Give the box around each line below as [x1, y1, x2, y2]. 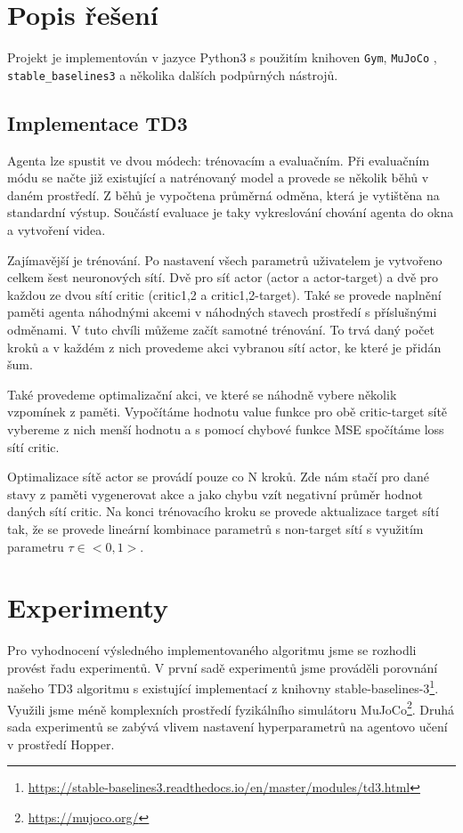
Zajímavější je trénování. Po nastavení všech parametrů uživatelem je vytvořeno [7, 250, 443, 269]
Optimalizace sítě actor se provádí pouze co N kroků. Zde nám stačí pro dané [7, 467, 430, 486]
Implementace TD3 [7, 109, 188, 136]
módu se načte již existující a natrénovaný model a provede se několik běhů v [7, 168, 429, 187]
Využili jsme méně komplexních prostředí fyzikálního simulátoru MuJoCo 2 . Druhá [7, 697, 455, 718]
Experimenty [7, 589, 169, 626]
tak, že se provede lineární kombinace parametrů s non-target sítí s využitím [7, 519, 424, 538]
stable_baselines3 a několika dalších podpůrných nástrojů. [7, 65, 338, 84]
